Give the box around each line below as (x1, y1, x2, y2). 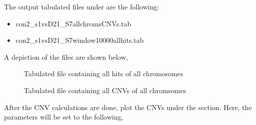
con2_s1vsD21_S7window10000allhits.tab (15, 35, 144, 45)
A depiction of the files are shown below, (4, 51, 128, 62)
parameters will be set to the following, (4, 112, 124, 122)
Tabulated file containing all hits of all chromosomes (24, 68, 183, 79)
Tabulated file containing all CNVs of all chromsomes (24, 85, 186, 95)
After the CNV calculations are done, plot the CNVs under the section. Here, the (4, 102, 252, 112)
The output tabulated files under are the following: (4, 1, 159, 11)
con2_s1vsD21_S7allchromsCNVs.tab (15, 18, 131, 28)
